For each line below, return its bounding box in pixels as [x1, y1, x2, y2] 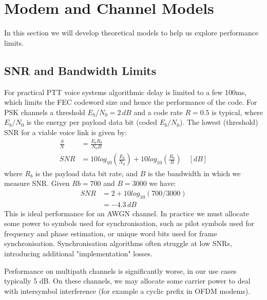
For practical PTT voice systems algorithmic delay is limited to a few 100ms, [4, 86, 247, 97]
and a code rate [133, 106, 183, 117]
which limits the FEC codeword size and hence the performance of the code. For [4, 97, 257, 107]
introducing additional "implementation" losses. [4, 248, 152, 258]
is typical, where [212, 106, 263, 117]
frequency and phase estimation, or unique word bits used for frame [4, 228, 217, 238]
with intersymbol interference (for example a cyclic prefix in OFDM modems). [4, 285, 251, 296]
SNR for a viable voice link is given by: [4, 126, 127, 137]
